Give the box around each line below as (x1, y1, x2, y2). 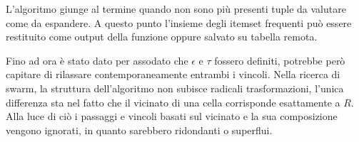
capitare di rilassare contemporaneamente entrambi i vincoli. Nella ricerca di (6, 67, 340, 82)
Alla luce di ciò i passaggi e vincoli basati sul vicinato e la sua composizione (6, 109, 338, 124)
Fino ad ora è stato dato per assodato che (6, 53, 188, 67)
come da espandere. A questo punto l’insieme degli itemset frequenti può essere (6, 15, 352, 30)
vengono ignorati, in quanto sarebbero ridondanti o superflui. (6, 122, 273, 137)
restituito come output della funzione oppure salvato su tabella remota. (6, 29, 318, 44)
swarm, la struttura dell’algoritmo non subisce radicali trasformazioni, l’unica (6, 80, 344, 95)
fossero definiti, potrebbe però (214, 53, 345, 67)
